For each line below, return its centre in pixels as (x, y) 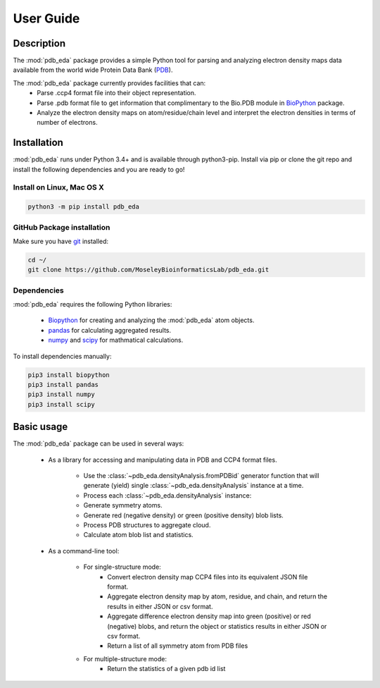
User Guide (46, 18)
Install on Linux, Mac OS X (59, 188)
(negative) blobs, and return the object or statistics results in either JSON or (217, 626)
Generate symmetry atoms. (123, 505)
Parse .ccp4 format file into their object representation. (116, 93)
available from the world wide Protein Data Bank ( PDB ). (93, 70)
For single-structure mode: (122, 567)
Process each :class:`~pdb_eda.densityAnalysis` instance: (167, 495)
